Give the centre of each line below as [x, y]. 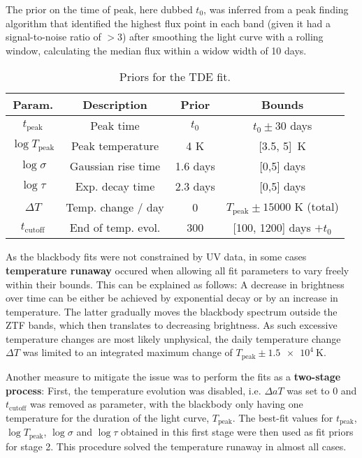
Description [115, 105]
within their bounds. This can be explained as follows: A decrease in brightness [175, 284]
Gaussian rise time [115, 166]
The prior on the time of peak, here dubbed [99, 9]
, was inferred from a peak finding [276, 9]
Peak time [115, 126]
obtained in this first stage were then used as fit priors [237, 432]
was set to [308, 390]
